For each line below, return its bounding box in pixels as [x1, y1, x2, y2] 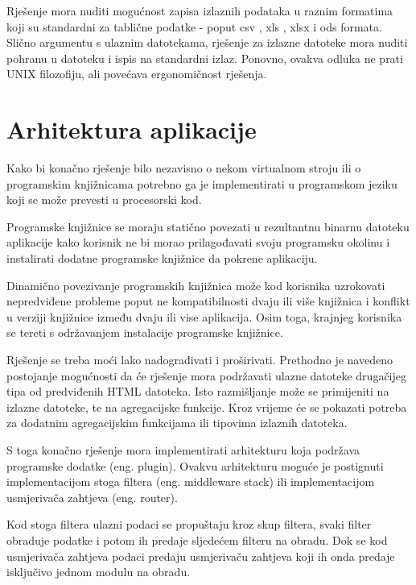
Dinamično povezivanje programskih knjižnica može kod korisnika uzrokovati [6, 276, 385, 293]
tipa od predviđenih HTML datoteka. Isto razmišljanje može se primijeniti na [6, 383, 389, 400]
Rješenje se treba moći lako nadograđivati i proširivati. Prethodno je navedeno [6, 351, 393, 368]
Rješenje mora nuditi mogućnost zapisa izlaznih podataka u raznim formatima [6, 2, 393, 19]
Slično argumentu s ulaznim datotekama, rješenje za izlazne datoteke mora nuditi [6, 34, 408, 51]
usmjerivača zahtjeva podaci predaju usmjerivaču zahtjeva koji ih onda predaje [6, 547, 395, 564]
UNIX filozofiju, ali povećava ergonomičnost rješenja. [6, 65, 267, 82]
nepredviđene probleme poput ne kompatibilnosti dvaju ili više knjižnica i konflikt [6, 292, 410, 309]
